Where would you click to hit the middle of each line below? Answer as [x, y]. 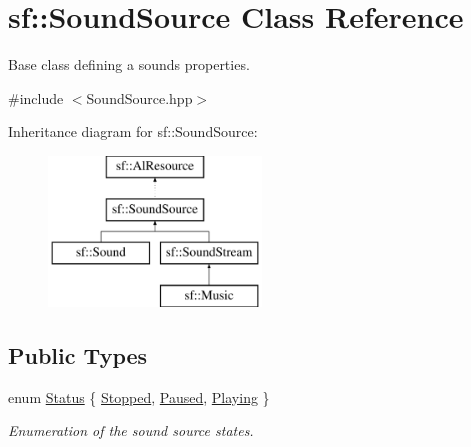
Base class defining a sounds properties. [129, 64]
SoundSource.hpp [139, 97]
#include [36, 97]
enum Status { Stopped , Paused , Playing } [139, 396]
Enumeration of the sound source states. [131, 430]
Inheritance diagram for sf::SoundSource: [133, 131]
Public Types [78, 355]
